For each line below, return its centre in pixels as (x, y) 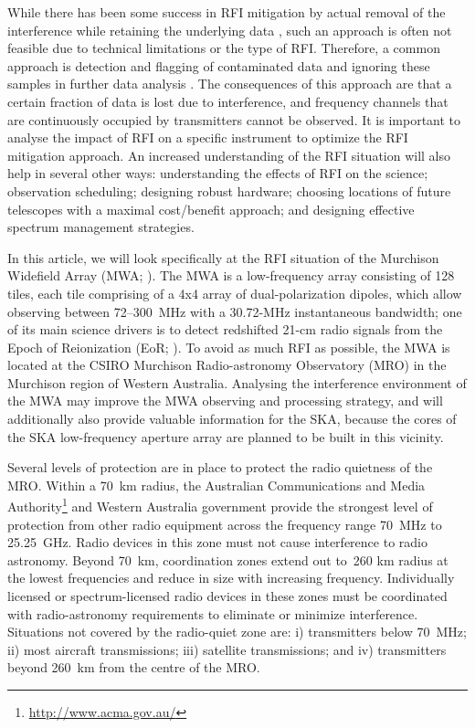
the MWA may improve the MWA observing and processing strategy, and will (225, 401)
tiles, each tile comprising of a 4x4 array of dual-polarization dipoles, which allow (235, 293)
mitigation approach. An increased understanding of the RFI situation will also (229, 155)
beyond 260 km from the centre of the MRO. (134, 667)
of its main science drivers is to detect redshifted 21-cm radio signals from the (225, 329)
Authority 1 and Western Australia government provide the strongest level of (220, 505)
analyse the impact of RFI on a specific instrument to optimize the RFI (208, 137)
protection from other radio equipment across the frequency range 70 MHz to (225, 524)
